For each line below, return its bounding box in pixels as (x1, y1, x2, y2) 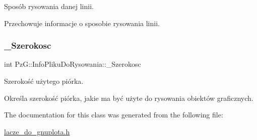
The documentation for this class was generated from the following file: (4, 109, 223, 120)
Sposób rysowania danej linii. (4, 1, 94, 11)
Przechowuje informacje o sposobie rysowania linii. (4, 18, 160, 28)
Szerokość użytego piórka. (4, 76, 84, 86)
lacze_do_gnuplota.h (4, 126, 70, 136)
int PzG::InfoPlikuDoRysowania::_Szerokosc (4, 59, 141, 69)
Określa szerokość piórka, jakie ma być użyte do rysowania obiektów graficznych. (4, 92, 253, 103)
